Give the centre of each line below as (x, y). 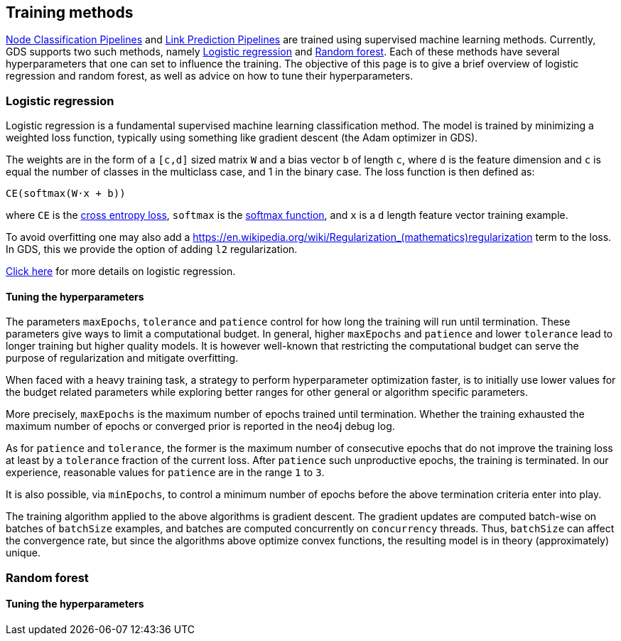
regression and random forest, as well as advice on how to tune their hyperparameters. (210, 76)
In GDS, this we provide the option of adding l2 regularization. (152, 249)
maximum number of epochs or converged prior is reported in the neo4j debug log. (200, 426)
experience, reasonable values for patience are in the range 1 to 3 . (165, 473)
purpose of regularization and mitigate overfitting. (122, 358)
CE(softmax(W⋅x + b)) (66, 194)
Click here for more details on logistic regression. (121, 271)
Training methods (70, 12)
